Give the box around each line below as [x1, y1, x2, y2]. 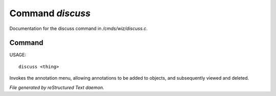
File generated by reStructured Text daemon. [9, 84, 104, 90]
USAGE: [9, 52, 27, 58]
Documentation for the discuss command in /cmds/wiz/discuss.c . [9, 25, 148, 31]
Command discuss [9, 8, 91, 19]
